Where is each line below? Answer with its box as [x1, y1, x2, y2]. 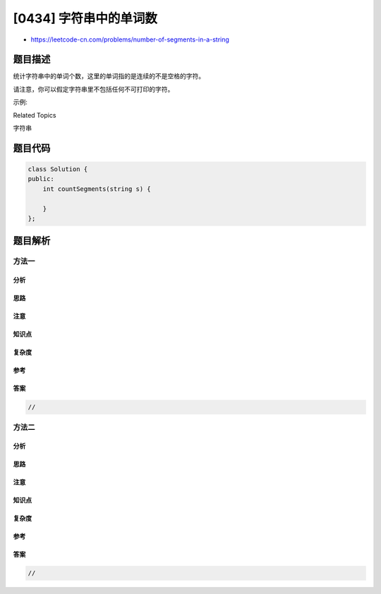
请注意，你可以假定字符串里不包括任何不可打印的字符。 [13, 85, 174, 93]
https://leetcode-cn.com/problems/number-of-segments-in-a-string [30, 35, 229, 44]
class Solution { [28, 166, 88, 173]
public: [28, 175, 54, 183]
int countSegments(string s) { [42, 185, 151, 193]
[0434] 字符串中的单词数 [13, 11, 158, 26]
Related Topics [13, 111, 56, 119]
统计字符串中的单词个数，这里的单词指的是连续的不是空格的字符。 [13, 72, 205, 80]
